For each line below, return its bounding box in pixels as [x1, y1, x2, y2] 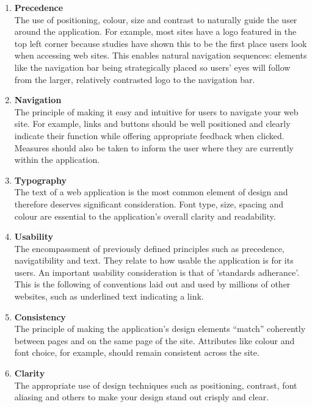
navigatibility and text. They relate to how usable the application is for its [14, 254, 294, 267]
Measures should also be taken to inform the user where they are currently [14, 141, 294, 154]
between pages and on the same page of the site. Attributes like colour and [14, 334, 295, 347]
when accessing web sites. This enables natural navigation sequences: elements [14, 49, 307, 62]
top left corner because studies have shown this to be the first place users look [14, 37, 307, 49]
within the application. [14, 153, 100, 166]
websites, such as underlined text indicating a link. [14, 290, 204, 303]
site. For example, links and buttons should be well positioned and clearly [14, 117, 291, 130]
